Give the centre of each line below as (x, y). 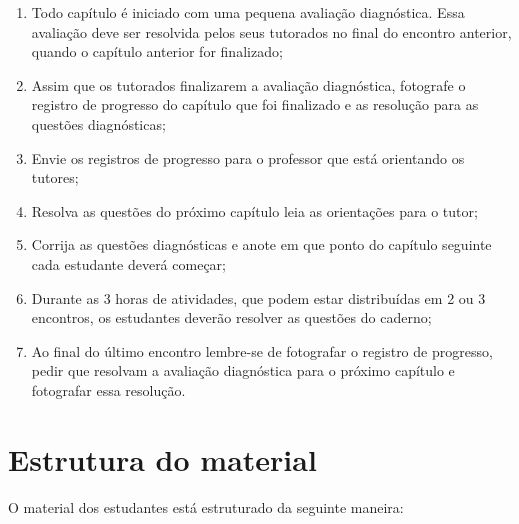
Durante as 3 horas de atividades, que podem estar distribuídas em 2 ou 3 (258, 297)
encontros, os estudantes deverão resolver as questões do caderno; (231, 317)
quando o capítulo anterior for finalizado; (157, 51)
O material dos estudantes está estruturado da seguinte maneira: (206, 506)
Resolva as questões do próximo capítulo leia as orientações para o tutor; (254, 210)
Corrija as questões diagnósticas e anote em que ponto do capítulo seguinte (261, 244)
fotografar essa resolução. (108, 389)
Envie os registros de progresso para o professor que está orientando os (248, 157)
